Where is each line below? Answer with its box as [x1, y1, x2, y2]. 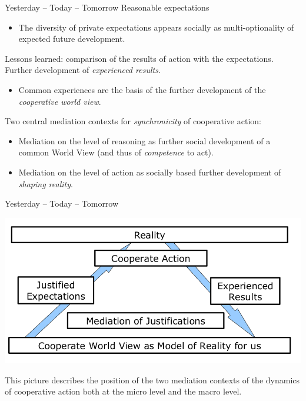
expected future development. [18, 32, 125, 45]
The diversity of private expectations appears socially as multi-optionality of [18, 21, 294, 33]
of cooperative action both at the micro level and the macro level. [5, 385, 242, 397]
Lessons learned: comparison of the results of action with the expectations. [5, 52, 274, 64]
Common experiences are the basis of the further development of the [18, 83, 266, 95]
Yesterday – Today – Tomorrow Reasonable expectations [5, 1, 209, 13]
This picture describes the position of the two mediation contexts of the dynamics [5, 373, 300, 386]
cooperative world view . [18, 95, 101, 107]
